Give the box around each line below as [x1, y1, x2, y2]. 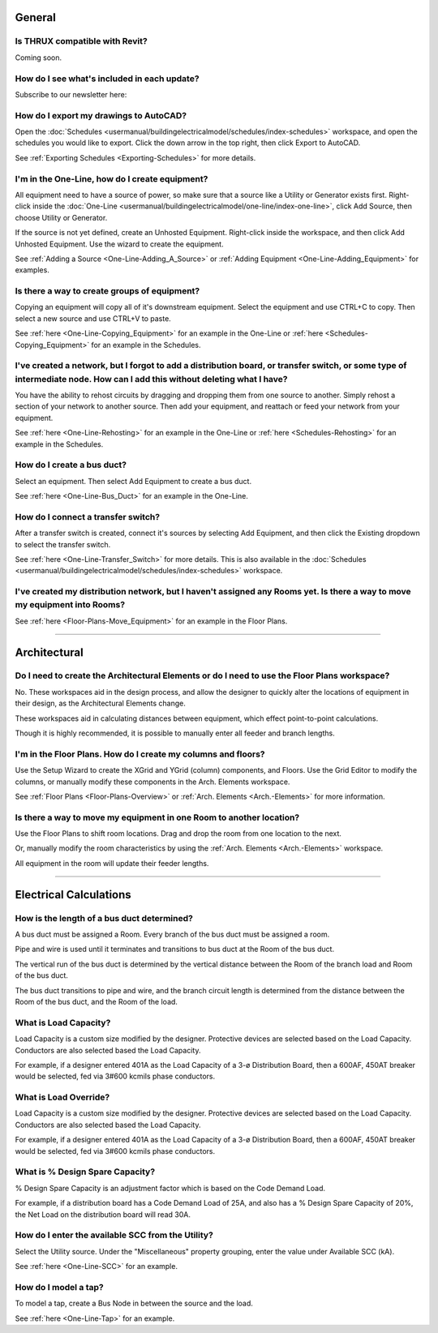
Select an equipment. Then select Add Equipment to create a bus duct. [15, 476, 251, 486]
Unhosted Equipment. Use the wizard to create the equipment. [15, 239, 224, 249]
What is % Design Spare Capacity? [15, 1166, 156, 1177]
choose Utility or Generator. [15, 212, 108, 222]
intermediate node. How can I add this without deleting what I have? [15, 373, 288, 384]
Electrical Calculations [15, 888, 131, 902]
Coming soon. [15, 53, 62, 62]
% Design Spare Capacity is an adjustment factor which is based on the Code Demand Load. [15, 1183, 326, 1193]
